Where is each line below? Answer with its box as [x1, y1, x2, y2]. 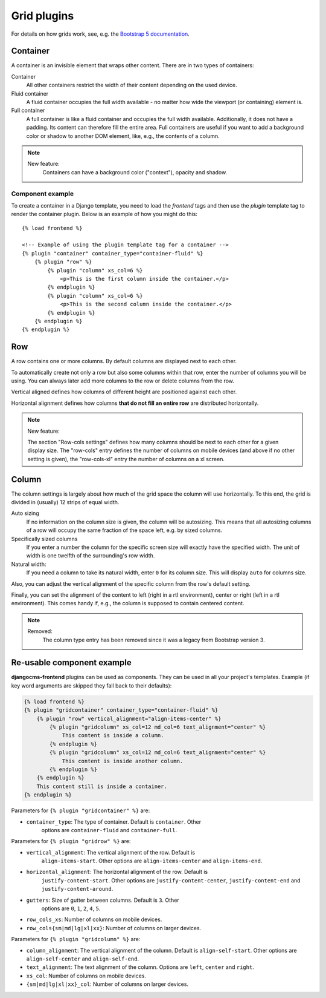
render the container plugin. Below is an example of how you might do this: [11, 211, 197, 218]
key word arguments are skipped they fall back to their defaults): [11, 681, 172, 689]
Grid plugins [11, 9, 74, 22]
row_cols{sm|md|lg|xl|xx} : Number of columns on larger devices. [26, 924, 202, 931]
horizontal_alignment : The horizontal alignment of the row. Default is [26, 868, 208, 876]
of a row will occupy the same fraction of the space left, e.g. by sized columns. [26, 527, 223, 534]
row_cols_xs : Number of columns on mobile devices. [26, 916, 162, 923]
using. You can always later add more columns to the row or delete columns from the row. [11, 377, 235, 384]
